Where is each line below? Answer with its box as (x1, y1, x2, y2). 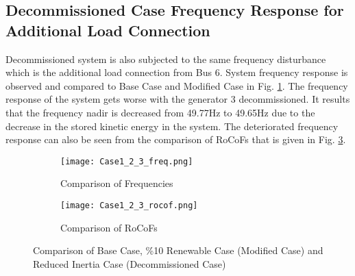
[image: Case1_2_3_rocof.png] (60, 201, 198, 210)
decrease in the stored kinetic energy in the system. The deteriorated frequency (5, 118, 339, 133)
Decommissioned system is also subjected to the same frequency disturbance (5, 51, 326, 66)
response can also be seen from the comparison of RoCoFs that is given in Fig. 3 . (5, 132, 346, 147)
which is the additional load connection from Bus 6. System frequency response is (5, 65, 348, 79)
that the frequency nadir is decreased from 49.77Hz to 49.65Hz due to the (5, 105, 315, 119)
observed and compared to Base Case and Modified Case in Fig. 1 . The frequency (5, 78, 348, 92)
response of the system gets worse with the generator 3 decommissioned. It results (5, 92, 350, 106)
